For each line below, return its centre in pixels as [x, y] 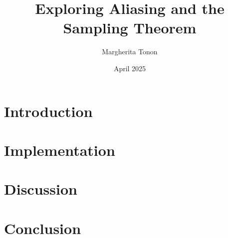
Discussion [41, 189]
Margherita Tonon [130, 52]
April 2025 [130, 68]
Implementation [60, 150]
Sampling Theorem [130, 28]
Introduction [48, 111]
